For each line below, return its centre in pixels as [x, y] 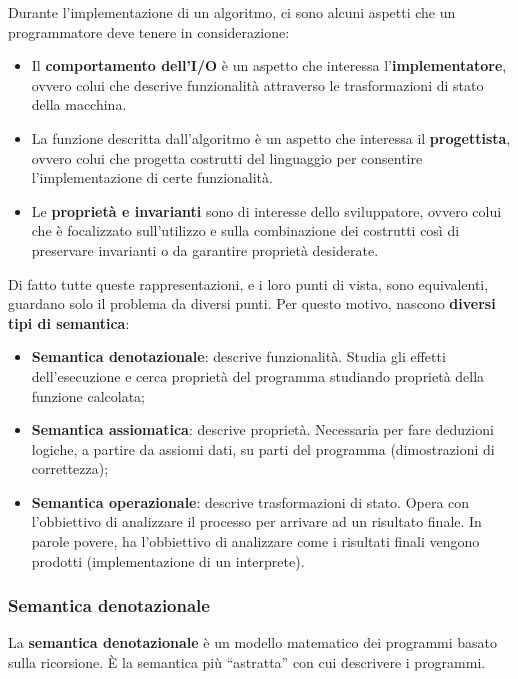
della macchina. [79, 104]
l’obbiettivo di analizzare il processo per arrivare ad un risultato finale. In [256, 521]
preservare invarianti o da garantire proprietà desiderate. [205, 249]
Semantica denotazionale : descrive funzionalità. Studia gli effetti [238, 356]
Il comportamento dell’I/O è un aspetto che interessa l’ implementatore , [269, 65]
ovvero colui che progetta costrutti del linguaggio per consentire [227, 157]
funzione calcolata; [88, 395]
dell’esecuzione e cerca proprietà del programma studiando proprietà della [258, 375]
